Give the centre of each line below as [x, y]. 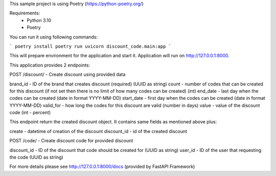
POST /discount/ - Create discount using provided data [67, 75]
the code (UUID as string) [36, 157]
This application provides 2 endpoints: [50, 65]
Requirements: [25, 13]
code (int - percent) [30, 113]
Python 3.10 [39, 20]
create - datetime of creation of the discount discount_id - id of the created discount [98, 131]
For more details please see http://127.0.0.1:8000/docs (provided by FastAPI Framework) [102, 167]
